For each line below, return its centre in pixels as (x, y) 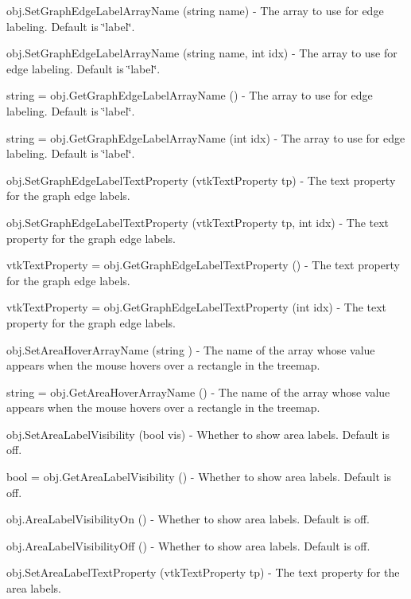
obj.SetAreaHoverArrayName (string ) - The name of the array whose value (191, 349)
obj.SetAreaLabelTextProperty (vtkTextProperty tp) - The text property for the (203, 572)
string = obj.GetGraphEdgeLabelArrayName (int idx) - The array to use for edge (206, 137)
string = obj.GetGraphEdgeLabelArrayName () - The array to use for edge (190, 95)
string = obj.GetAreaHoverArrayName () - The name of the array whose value (198, 392)
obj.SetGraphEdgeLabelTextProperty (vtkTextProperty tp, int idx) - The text (198, 222)
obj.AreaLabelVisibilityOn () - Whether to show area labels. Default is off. (188, 519)
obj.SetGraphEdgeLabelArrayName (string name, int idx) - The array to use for (202, 53)
